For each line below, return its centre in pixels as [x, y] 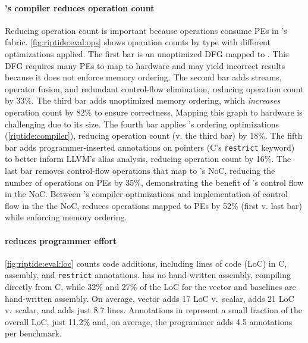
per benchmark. [33, 333]
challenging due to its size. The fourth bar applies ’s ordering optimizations [142, 124]
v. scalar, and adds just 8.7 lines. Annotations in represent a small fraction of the [154, 310]
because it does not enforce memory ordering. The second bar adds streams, [143, 77]
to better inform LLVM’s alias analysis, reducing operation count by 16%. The [148, 159]
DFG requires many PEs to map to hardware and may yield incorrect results [145, 65]
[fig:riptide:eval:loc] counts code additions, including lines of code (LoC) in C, [146, 263]
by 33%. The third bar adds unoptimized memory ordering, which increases [143, 100]
